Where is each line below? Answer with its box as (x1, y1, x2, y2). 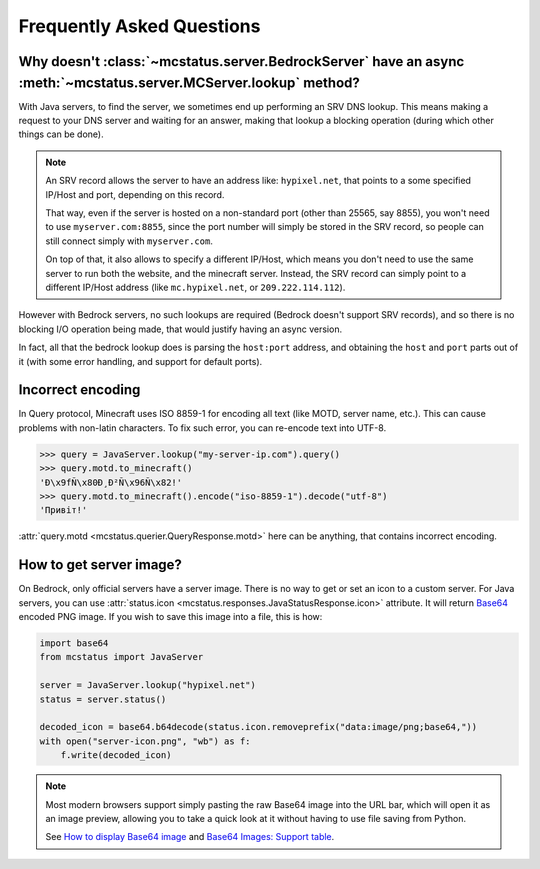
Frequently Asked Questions (18, 15, 261, 37)
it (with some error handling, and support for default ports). (18, 355, 263, 367)
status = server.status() (39, 693, 167, 705)
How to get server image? (18, 556, 182, 574)
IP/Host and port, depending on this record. (45, 188, 225, 200)
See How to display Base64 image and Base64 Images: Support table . (45, 831, 335, 843)
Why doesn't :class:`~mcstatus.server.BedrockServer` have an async (18, 53, 465, 70)
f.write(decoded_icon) (60, 750, 172, 761)
